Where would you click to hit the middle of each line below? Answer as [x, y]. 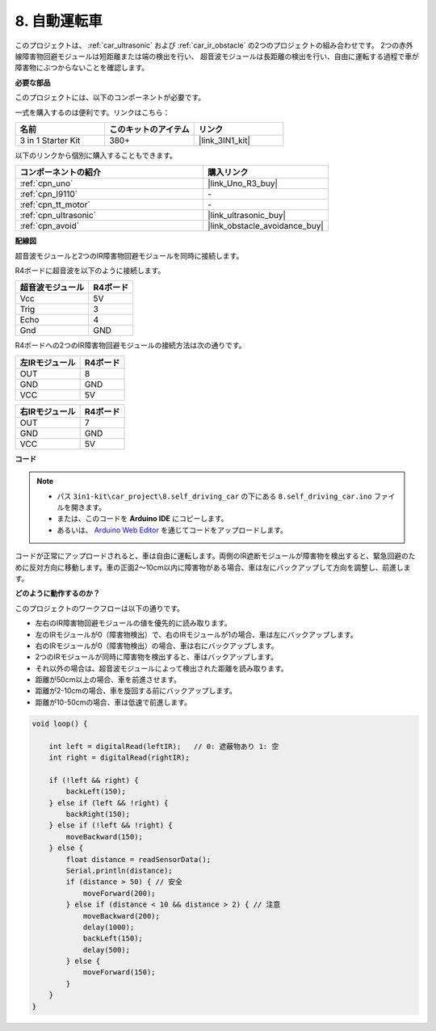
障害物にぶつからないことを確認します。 [82, 68]
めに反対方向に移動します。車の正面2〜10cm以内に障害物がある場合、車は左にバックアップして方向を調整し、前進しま [213, 567]
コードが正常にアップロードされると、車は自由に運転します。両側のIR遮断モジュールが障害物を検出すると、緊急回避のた [215, 556]
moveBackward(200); [122, 916]
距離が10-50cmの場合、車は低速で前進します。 [113, 702]
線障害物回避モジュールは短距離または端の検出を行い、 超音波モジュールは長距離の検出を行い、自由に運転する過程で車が [217, 56]
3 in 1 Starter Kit [50, 140]
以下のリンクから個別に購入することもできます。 [96, 155]
